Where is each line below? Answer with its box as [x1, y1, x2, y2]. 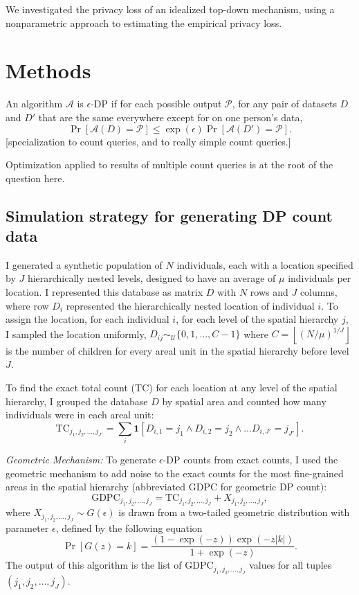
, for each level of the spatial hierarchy [176, 312, 339, 326]
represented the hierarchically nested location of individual [66, 298, 315, 312]
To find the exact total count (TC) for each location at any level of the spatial [6, 380, 338, 395]
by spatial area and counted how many [162, 393, 326, 408]
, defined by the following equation [55, 520, 203, 535]
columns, [300, 285, 338, 299]
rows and [250, 285, 288, 299]
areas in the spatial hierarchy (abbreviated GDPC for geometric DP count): [6, 479, 327, 494]
